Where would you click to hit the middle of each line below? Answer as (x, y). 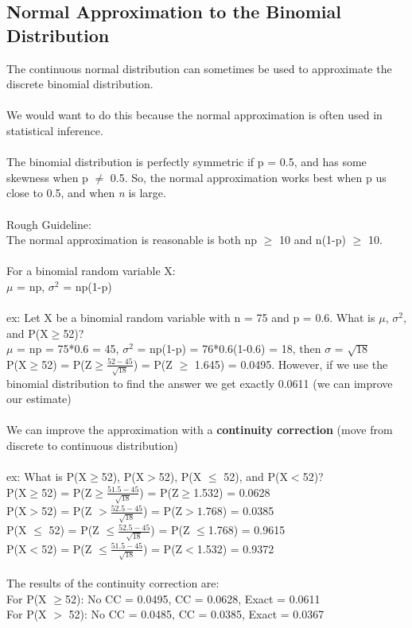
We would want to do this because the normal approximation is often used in (194, 115)
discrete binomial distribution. (80, 84)
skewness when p (47, 177)
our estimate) (39, 399)
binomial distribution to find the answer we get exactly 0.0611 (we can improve (200, 383)
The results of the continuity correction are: (113, 583)
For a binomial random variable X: (91, 271)
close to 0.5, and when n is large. (86, 193)
